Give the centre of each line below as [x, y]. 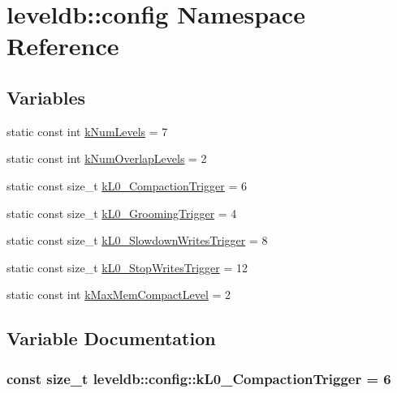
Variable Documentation [111, 338]
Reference [63, 46]
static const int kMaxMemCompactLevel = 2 [119, 295]
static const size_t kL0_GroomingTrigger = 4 [122, 213]
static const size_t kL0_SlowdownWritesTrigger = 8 [137, 240]
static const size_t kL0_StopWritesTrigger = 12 [127, 267]
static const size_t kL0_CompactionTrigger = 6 [127, 185]
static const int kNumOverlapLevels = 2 [107, 158]
